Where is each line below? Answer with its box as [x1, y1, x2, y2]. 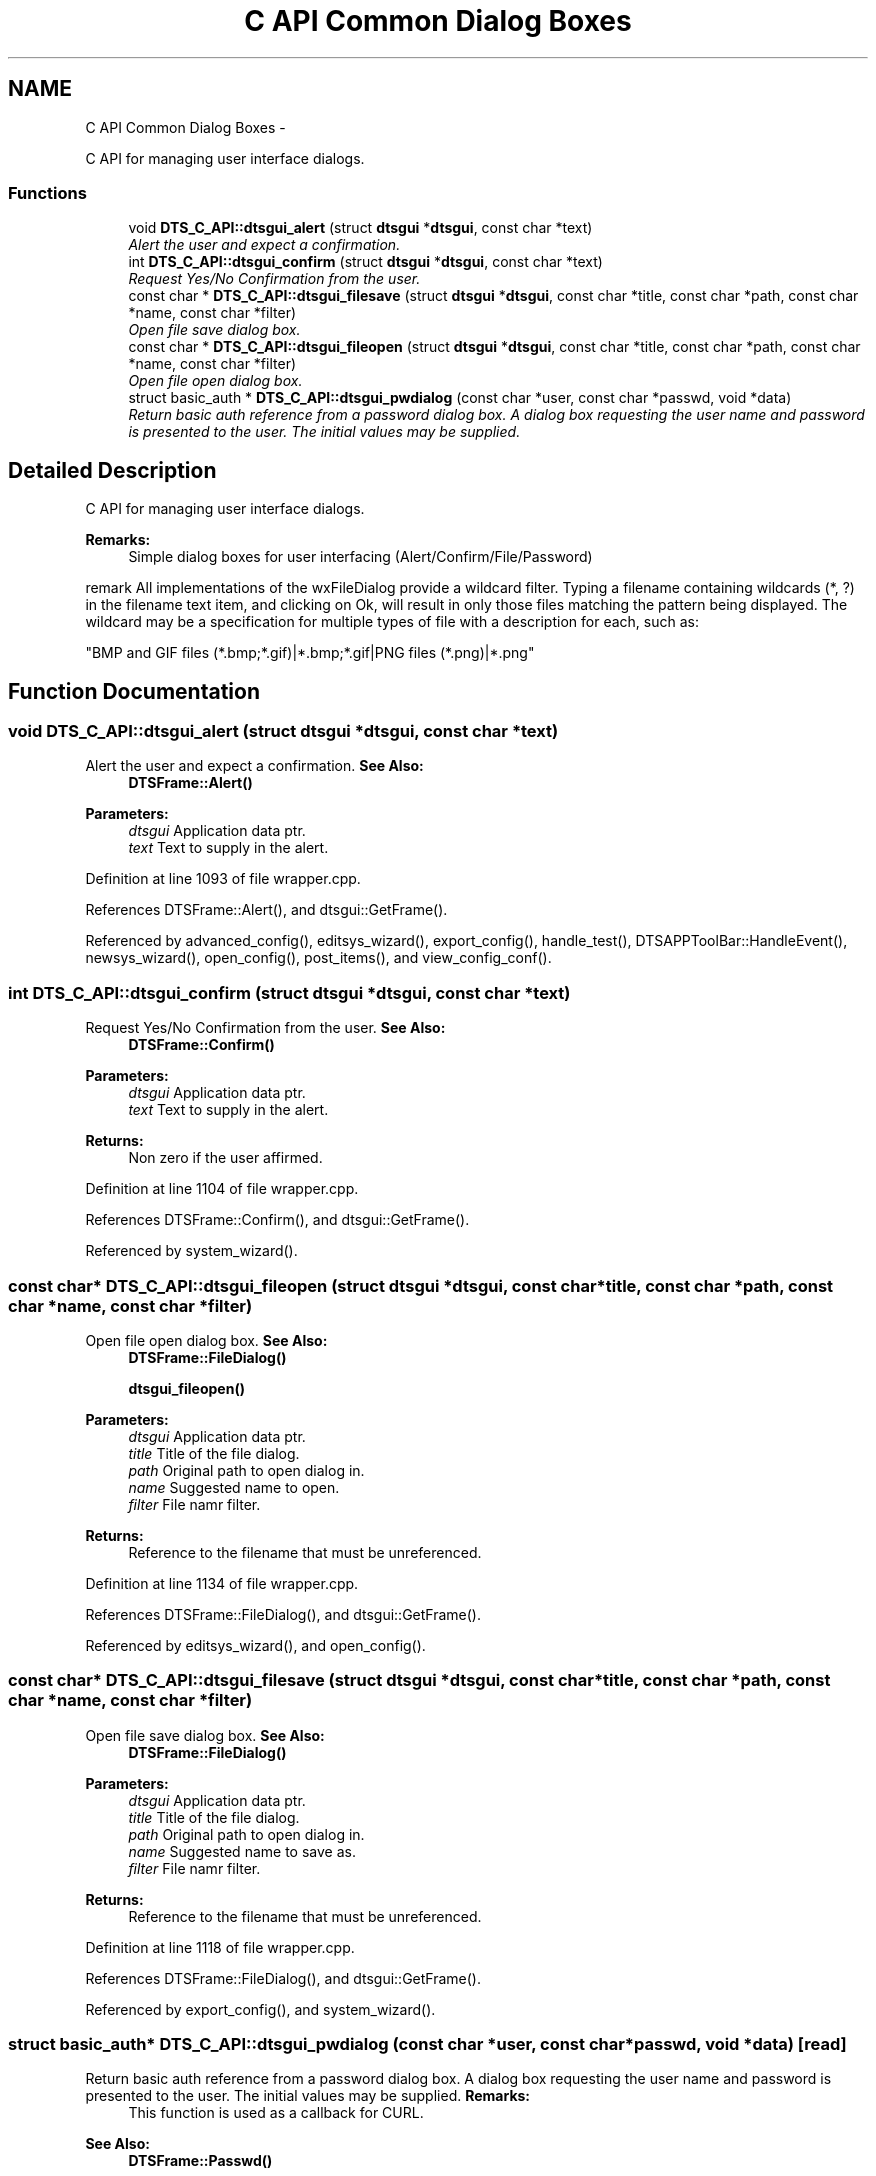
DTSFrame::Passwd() [128, 2152, 273, 2170]
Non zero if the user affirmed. [128, 1149, 323, 1167]
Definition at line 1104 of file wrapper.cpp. [85, 1180, 359, 1198]
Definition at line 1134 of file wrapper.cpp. [85, 1574, 359, 1592]
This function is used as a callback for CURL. [128, 2104, 424, 2122]
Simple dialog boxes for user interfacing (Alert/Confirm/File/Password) [128, 548, 593, 566]
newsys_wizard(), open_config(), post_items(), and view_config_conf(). [85, 949, 552, 967]
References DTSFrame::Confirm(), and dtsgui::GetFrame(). [85, 1211, 470, 1229]
